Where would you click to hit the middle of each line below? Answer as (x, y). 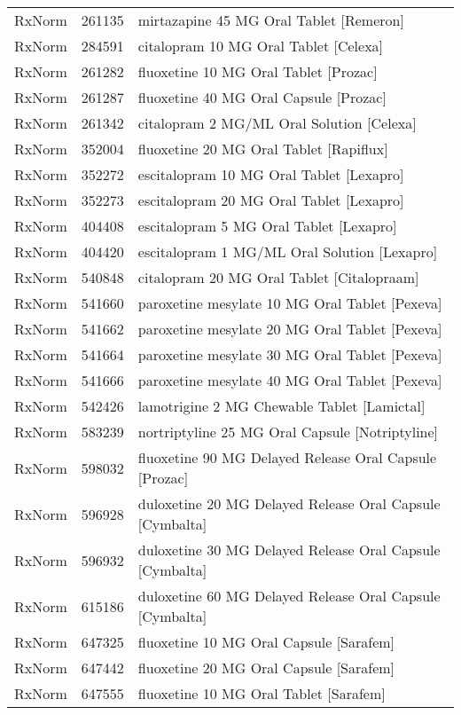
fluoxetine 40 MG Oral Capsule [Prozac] (262, 97)
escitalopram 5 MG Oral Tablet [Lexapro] (267, 226)
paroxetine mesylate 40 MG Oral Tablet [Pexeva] (290, 380)
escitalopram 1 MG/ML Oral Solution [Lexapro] (288, 251)
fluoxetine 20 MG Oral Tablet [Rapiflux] (263, 149)
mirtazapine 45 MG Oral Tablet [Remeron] (271, 20)
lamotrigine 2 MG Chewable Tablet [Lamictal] (281, 406)
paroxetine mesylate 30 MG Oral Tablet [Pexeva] (290, 354)
